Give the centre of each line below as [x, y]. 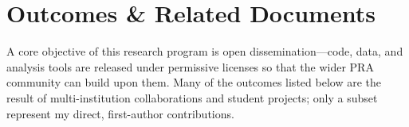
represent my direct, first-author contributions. [120, 113]
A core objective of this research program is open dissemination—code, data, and [205, 51]
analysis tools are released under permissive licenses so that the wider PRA [190, 66]
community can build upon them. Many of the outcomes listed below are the [194, 82]
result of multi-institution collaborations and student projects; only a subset [192, 97]
